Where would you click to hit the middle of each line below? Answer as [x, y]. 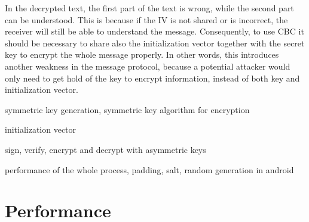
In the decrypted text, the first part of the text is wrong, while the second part [149, 8]
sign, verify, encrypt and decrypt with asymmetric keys [105, 149]
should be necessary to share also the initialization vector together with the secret [155, 43]
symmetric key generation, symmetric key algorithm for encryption [127, 109]
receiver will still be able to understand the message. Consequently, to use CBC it [154, 31]
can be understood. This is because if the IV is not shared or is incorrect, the [146, 19]
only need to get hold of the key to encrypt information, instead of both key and [152, 78]
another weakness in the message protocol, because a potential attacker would [148, 66]
